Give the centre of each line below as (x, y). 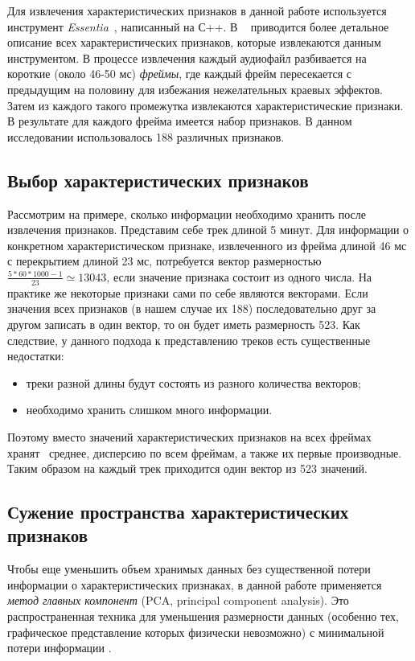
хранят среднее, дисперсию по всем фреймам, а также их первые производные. (205, 452)
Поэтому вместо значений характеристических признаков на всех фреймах (189, 436)
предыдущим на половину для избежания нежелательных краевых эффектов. (195, 89)
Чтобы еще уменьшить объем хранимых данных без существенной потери (189, 569)
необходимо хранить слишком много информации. (149, 410)
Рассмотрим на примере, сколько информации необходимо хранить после (187, 213)
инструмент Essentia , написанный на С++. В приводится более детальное (198, 26)
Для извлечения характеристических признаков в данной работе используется (197, 10)
